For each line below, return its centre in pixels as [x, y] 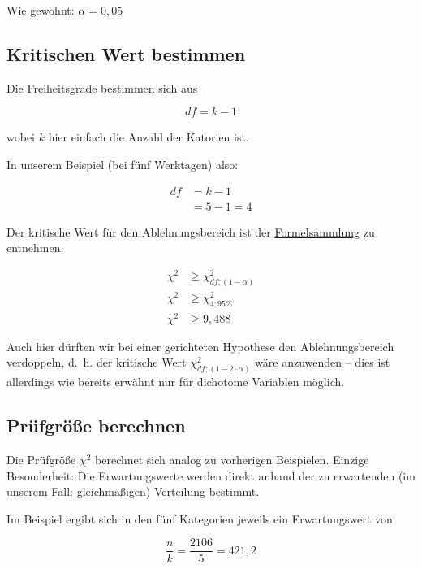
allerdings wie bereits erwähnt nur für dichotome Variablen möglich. [176, 382]
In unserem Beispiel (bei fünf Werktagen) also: [123, 164]
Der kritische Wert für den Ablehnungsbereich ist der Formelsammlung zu [191, 231]
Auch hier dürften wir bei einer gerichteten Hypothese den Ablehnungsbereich [200, 346]
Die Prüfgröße [41, 460]
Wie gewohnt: [41, 10]
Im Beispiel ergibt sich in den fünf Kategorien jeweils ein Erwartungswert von [200, 518]
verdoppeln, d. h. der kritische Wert [97, 362]
